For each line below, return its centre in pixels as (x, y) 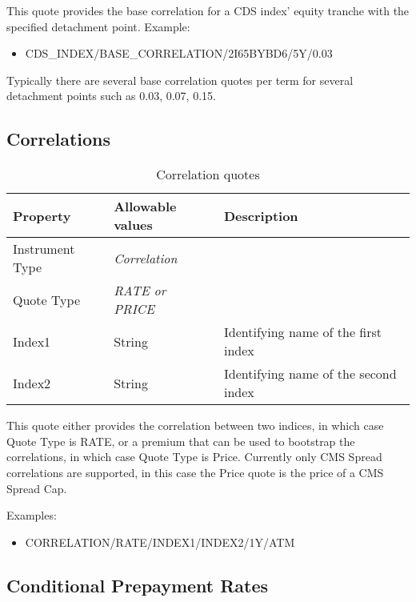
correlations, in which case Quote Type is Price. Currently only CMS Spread (194, 457)
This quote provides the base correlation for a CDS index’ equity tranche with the (208, 10)
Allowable (145, 207)
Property (42, 215)
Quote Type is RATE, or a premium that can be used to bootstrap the (181, 441)
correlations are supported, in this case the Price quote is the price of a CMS (195, 472)
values (133, 225)
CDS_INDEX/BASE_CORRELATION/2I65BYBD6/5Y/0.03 (179, 53)
